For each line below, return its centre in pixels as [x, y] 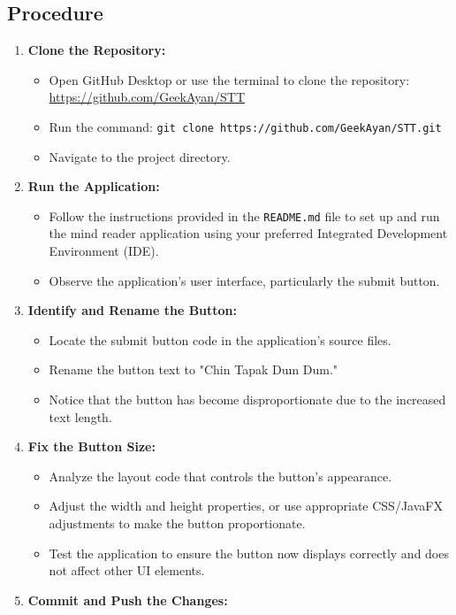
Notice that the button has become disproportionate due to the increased [247, 400]
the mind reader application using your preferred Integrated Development [248, 233]
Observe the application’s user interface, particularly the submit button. [244, 280]
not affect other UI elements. [127, 570]
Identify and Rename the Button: [133, 310]
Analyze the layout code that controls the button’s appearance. [220, 476]
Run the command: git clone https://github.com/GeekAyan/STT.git [245, 126]
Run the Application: [94, 186]
